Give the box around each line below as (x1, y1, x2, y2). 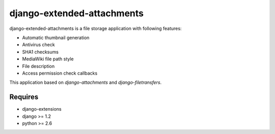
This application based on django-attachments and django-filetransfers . (9, 79, 162, 86)
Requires (9, 93, 39, 102)
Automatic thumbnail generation (22, 35, 90, 41)
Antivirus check (22, 42, 56, 48)
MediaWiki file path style (22, 56, 74, 62)
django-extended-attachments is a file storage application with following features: (9, 25, 182, 31)
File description (22, 63, 55, 69)
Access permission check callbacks (22, 70, 98, 76)
